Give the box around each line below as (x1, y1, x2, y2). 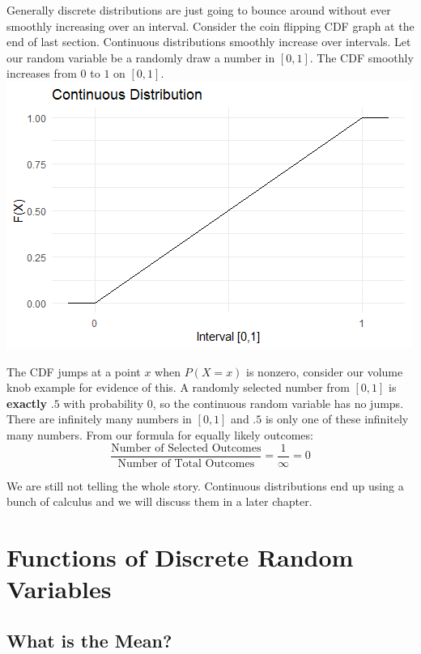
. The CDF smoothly (309, 49, 414, 66)
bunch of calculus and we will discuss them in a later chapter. (6, 493, 313, 510)
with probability (63, 394, 144, 411)
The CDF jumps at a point (6, 363, 141, 380)
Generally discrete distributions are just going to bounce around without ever (6, 2, 391, 18)
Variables (6, 572, 112, 605)
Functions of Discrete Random (6, 540, 354, 573)
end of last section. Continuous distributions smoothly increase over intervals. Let (6, 33, 411, 50)
